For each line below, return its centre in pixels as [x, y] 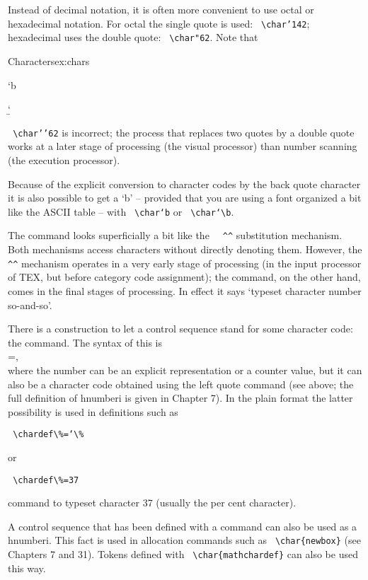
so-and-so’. [30, 304]
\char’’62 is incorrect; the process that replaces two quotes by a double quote [184, 132]
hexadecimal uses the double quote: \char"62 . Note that [133, 37]
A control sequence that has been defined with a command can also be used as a [183, 526]
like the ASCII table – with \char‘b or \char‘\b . [121, 211]
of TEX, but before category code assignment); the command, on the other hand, [184, 277]
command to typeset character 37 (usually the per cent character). [152, 503]
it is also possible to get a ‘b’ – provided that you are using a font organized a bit [185, 198]
